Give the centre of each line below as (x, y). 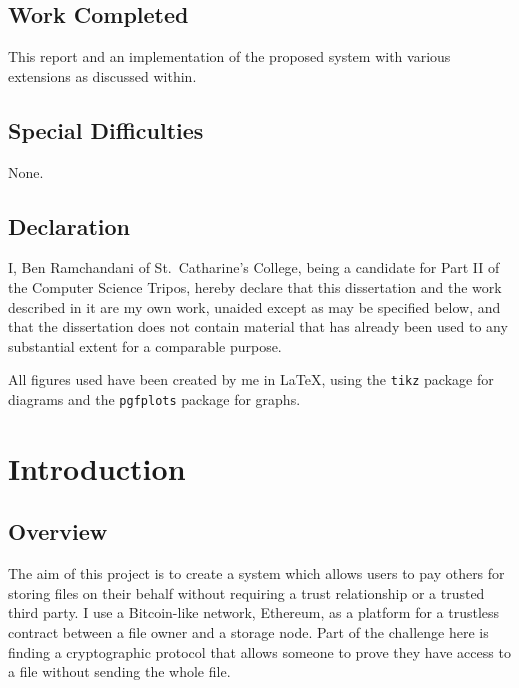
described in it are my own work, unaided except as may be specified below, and (254, 306)
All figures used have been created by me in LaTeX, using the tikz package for (251, 379)
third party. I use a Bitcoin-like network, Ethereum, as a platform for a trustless (254, 612)
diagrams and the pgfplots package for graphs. (154, 399)
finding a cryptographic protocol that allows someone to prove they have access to (259, 651)
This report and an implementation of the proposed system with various (229, 56)
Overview (58, 531)
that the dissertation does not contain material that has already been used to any (258, 326)
